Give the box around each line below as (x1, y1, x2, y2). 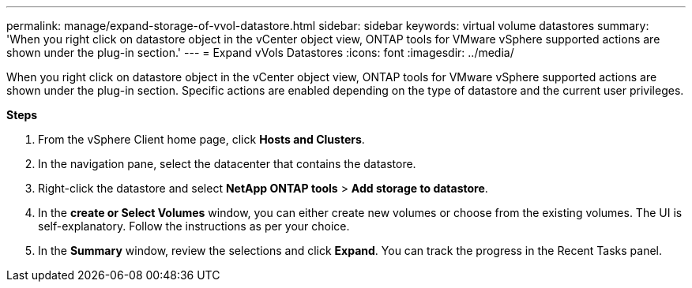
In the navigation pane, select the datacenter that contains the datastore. (38, 157, 416, 170)
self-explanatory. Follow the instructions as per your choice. (38, 219, 350, 233)
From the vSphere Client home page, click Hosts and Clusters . (38, 133, 365, 146)
